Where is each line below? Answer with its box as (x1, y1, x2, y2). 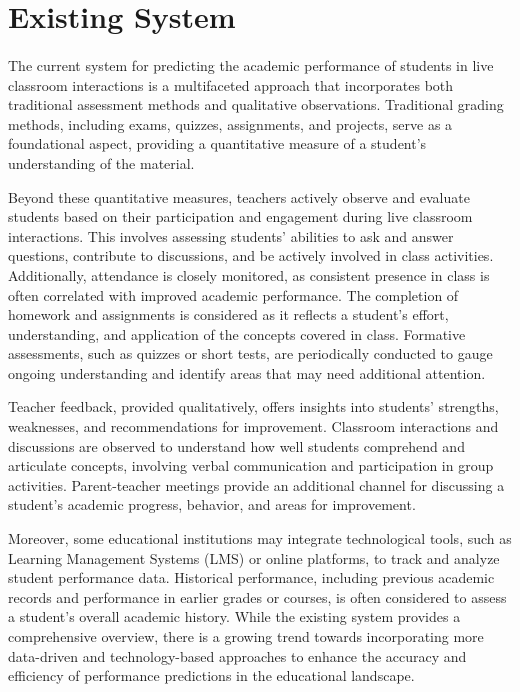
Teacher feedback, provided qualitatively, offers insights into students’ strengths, (8, 396, 499, 417)
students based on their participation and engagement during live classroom (8, 206, 473, 227)
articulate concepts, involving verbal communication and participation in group (8, 455, 494, 476)
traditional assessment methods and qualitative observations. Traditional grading (8, 94, 504, 115)
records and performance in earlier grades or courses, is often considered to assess (8, 586, 507, 607)
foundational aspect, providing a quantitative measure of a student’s (8, 133, 427, 154)
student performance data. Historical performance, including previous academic (8, 567, 495, 588)
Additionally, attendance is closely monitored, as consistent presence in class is (8, 264, 490, 285)
